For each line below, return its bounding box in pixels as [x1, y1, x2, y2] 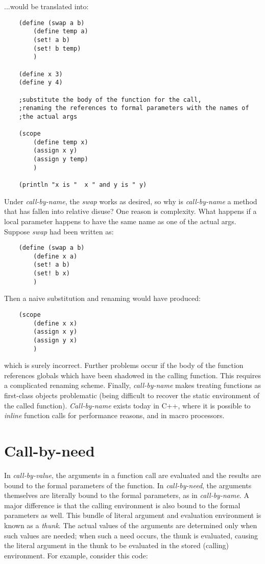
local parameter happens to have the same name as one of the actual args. [4, 215, 236, 226]
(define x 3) [18, 70, 63, 78]
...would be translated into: [4, 1, 89, 11]
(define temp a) [33, 28, 88, 35]
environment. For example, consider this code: [4, 550, 148, 560]
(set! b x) [33, 270, 70, 277]
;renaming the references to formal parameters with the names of [18, 104, 249, 112]
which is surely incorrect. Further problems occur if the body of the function [4, 360, 244, 371]
